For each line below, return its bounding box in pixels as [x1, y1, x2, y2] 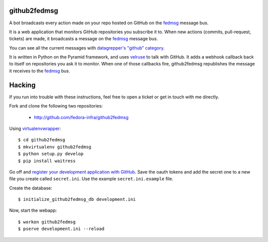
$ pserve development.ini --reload [18, 226, 105, 232]
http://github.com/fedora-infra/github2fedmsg [34, 114, 129, 120]
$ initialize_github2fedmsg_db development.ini [18, 196, 136, 202]
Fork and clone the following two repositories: [9, 103, 103, 109]
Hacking [9, 81, 36, 89]
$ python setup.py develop [18, 151, 84, 157]
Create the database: [9, 185, 53, 191]
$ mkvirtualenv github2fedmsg [18, 144, 92, 150]
